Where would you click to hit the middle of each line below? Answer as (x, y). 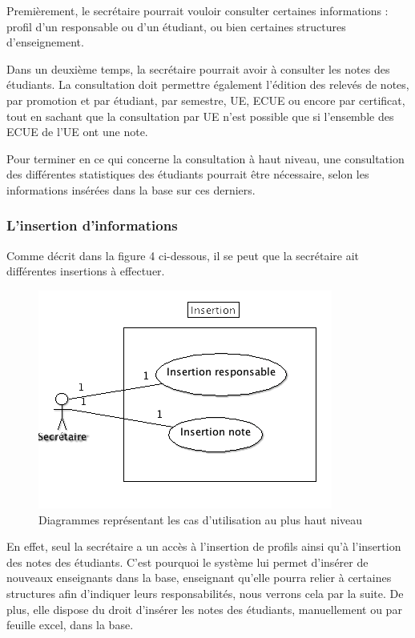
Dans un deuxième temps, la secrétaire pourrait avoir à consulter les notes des (198, 68)
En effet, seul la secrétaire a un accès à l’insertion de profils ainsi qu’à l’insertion (204, 546)
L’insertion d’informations (92, 225)
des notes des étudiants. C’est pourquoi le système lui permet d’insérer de (187, 562)
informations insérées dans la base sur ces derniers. (131, 189)
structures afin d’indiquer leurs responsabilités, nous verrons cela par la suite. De (205, 593)
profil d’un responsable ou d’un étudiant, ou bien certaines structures (176, 26)
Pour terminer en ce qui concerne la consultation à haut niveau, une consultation (205, 158)
